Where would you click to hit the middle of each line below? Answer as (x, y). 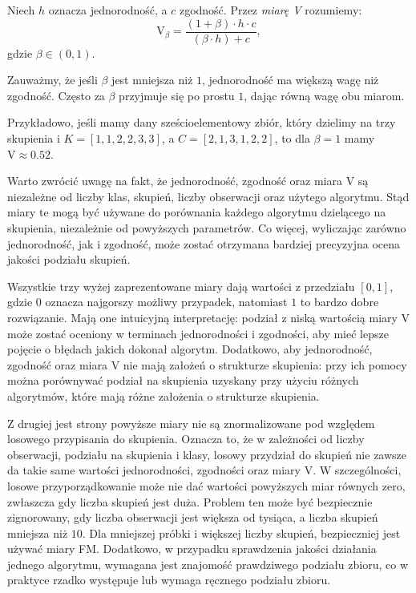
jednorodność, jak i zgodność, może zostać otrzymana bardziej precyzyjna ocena (204, 243)
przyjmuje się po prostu (177, 95)
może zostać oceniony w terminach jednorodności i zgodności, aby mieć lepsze (198, 333)
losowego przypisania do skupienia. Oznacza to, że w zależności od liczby (186, 439)
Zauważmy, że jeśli (53, 80)
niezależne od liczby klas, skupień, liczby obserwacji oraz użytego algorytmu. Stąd (208, 196)
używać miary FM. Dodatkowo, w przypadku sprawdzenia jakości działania (192, 549)
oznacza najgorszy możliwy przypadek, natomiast (166, 302)
